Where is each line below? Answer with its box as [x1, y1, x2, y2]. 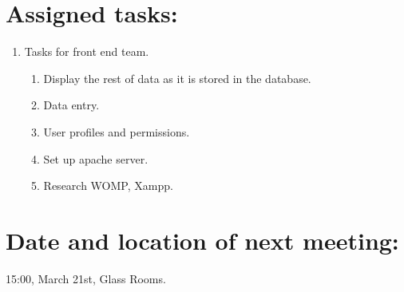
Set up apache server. [43, 150, 149, 167]
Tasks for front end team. [24, 43, 149, 60]
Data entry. [43, 97, 100, 113]
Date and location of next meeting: [6, 223, 399, 256]
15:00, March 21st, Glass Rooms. [6, 270, 166, 286]
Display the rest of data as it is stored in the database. [43, 69, 311, 86]
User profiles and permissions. [43, 123, 190, 140]
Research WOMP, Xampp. [43, 177, 173, 194]
